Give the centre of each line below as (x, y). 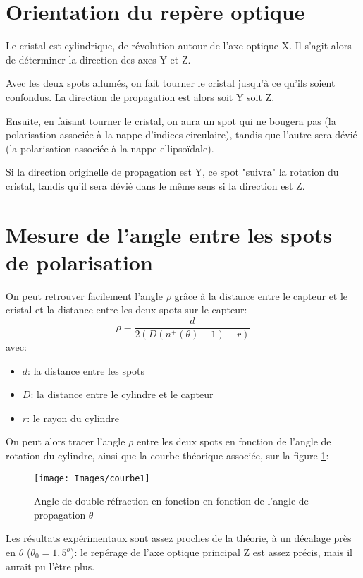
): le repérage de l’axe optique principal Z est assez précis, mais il (211, 552)
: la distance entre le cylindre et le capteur (122, 394)
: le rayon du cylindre (73, 417)
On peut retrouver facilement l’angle (84, 295)
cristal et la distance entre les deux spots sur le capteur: (127, 309)
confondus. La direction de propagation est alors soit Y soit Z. (140, 96)
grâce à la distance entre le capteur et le (261, 295)
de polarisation (79, 261)
